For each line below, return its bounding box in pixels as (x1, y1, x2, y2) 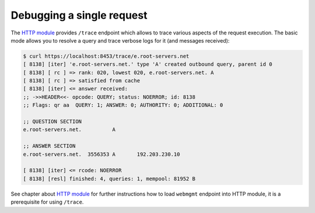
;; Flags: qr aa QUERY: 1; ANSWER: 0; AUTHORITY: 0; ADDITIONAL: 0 (23, 102, 223, 109)
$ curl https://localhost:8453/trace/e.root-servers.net (23, 53, 190, 60)
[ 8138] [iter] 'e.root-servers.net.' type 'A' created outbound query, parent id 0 (23, 61, 272, 68)
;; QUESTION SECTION (23, 118, 82, 125)
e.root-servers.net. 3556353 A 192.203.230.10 (23, 151, 180, 158)
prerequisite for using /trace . (10, 198, 84, 205)
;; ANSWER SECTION (23, 143, 76, 149)
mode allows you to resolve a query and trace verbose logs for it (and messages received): (10, 37, 230, 44)
